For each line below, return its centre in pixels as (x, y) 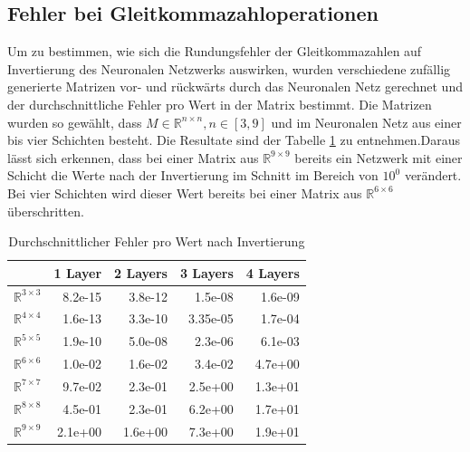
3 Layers (206, 272)
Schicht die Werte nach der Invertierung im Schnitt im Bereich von (193, 175)
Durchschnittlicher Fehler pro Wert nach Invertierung (157, 241)
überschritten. (46, 211)
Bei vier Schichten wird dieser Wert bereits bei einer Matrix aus (185, 192)
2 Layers (141, 272)
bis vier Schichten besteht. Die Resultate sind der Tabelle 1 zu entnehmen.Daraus (234, 140)
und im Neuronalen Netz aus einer (366, 122)
